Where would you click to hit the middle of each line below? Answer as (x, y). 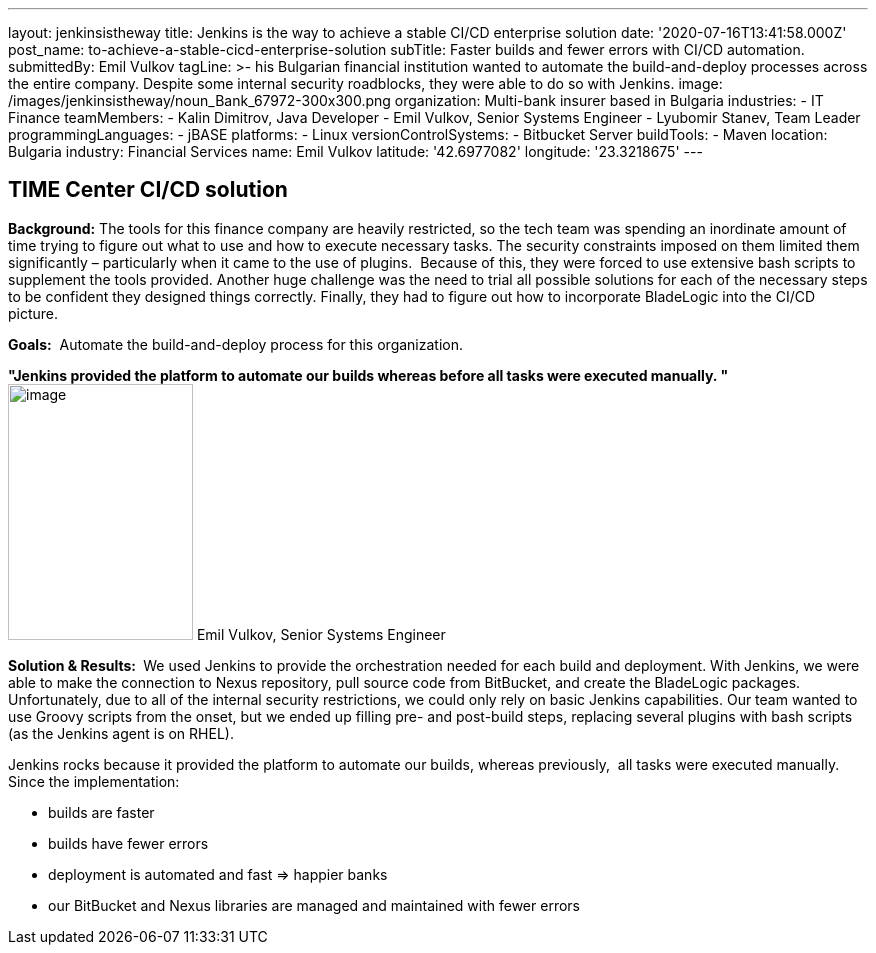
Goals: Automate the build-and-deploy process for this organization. (235, 344)
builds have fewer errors (128, 843)
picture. (33, 313)
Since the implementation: (94, 781)
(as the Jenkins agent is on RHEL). (121, 733)
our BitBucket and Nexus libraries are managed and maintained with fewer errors (314, 905)
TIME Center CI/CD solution (148, 190)
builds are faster (101, 812)
